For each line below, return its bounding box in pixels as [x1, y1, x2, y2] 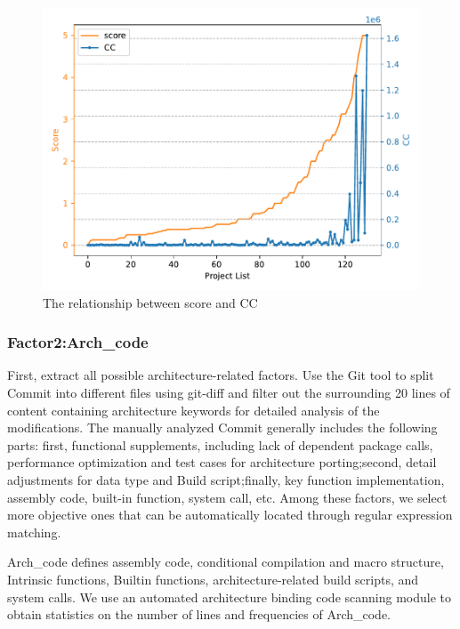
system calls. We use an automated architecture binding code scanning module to [7, 587, 451, 606]
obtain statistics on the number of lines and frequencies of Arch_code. [7, 605, 391, 624]
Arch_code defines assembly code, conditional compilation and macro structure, [7, 552, 444, 571]
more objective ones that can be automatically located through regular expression [7, 505, 453, 524]
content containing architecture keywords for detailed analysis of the [7, 400, 380, 419]
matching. [7, 522, 61, 541]
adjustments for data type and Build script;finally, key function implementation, [7, 470, 445, 488]
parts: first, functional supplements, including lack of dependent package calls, [7, 435, 433, 454]
